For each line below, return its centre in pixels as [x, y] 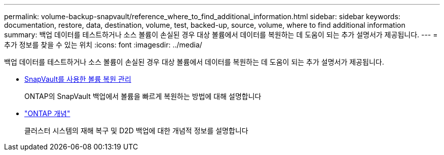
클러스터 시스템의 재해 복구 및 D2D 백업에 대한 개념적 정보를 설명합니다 [136, 131]
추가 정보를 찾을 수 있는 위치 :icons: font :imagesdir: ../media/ [103, 45]
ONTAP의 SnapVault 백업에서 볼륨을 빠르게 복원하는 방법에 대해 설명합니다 [143, 96]
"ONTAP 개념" [47, 113]
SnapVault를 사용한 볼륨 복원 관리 [78, 79]
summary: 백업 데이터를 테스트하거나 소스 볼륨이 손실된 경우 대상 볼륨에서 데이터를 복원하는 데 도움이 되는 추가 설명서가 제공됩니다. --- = [221, 35]
